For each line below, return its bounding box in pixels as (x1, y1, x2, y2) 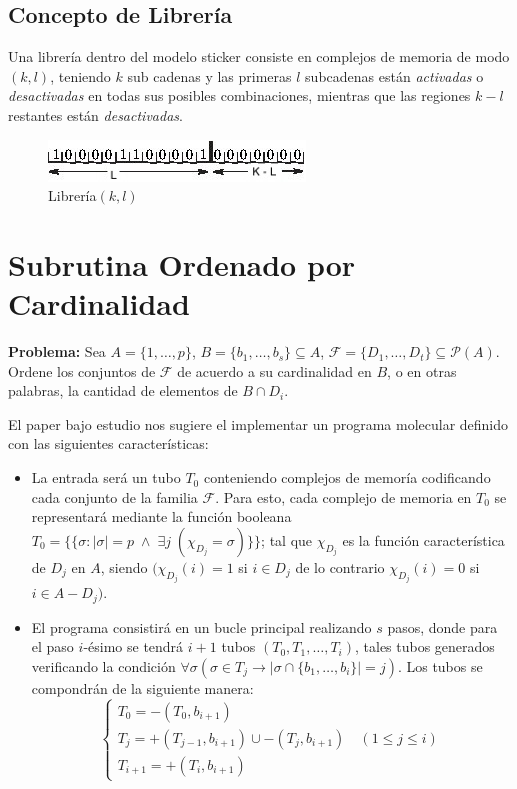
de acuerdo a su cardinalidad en (177, 360, 372, 381)
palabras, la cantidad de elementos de (8, 380, 238, 401)
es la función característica (342, 529, 505, 550)
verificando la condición (31, 655, 176, 676)
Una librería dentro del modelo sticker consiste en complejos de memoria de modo (8, 46, 510, 67)
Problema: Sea (8, 341, 106, 362)
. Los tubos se (397, 655, 483, 676)
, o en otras (387, 360, 457, 381)
